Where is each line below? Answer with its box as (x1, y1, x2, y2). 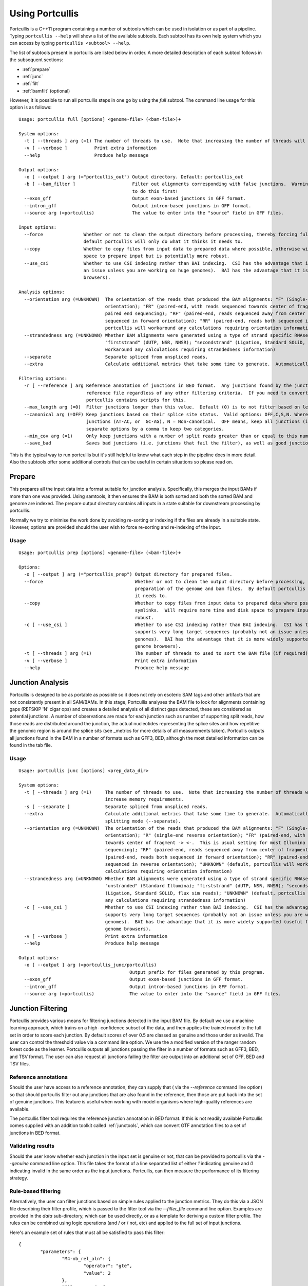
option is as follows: (9, 104, 52, 111)
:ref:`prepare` (22, 66, 51, 72)
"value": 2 (83, 1270, 111, 1276)
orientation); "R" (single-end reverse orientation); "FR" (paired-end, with (105, 832, 305, 838)
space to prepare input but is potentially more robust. (83, 253, 230, 259)
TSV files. (9, 1061, 30, 1067)
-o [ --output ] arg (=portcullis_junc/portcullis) (24, 962, 157, 968)
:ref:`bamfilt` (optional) (22, 87, 70, 94)
